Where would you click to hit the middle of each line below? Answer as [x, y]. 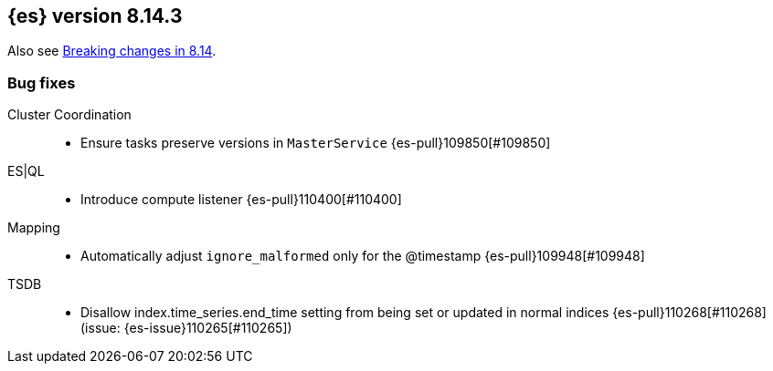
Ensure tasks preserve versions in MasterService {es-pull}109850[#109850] [316, 143]
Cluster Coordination [69, 115]
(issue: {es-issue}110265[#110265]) [186, 328]
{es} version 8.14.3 [95, 16]
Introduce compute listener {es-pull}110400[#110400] [241, 200]
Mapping [34, 228]
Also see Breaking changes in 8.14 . [112, 51]
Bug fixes [42, 82]
